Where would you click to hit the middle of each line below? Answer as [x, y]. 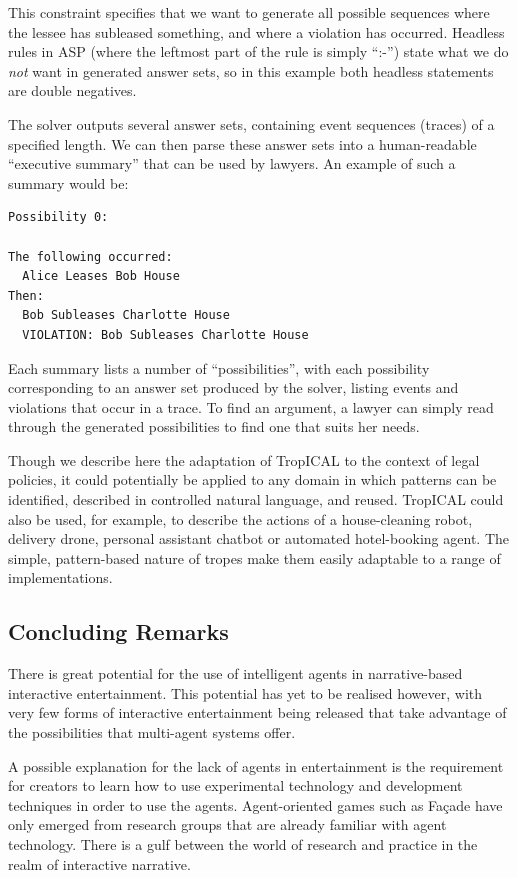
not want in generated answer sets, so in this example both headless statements [251, 70]
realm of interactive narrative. [99, 863]
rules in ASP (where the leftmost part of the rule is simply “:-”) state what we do [258, 51]
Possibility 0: [58, 217]
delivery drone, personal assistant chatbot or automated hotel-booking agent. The [258, 538]
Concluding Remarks [118, 631]
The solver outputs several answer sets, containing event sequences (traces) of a [251, 123]
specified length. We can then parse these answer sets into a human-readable [242, 143]
